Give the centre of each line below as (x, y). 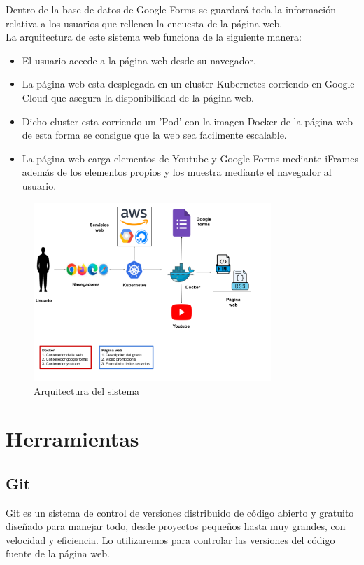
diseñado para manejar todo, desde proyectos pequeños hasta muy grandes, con (176, 526)
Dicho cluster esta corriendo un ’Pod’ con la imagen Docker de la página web (188, 121)
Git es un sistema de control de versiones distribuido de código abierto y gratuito (180, 512)
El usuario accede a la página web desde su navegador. (139, 60)
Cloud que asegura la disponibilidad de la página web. (138, 97)
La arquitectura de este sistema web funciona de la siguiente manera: (154, 37)
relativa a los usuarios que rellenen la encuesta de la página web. (144, 23)
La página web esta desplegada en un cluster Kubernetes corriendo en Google (188, 84)
